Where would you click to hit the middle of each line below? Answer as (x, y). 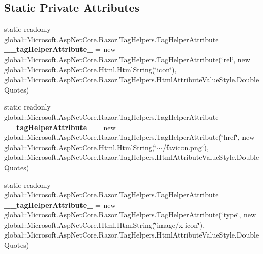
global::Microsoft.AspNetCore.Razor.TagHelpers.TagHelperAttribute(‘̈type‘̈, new (130, 215)
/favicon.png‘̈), (186, 147)
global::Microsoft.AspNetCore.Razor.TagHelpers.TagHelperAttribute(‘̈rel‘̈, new (127, 59)
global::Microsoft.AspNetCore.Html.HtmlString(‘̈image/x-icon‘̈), (105, 224)
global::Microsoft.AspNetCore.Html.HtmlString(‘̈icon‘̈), (90, 69)
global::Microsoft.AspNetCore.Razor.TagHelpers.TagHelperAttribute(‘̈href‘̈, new (129, 137)
